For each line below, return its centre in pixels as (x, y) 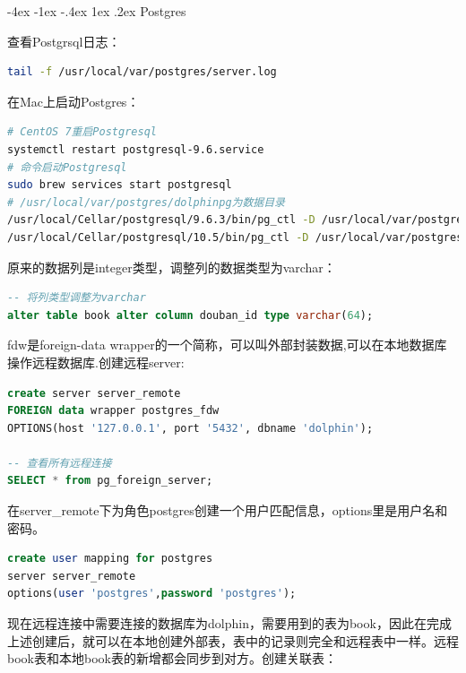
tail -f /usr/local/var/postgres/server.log (142, 72)
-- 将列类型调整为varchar (77, 298)
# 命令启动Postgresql (67, 167)
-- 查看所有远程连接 (60, 463)
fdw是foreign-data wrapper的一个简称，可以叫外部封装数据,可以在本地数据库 (227, 345)
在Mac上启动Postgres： (73, 101)
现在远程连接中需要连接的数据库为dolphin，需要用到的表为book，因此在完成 (229, 623)
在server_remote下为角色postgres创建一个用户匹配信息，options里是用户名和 (228, 510)
